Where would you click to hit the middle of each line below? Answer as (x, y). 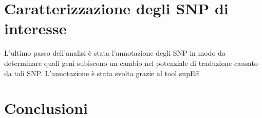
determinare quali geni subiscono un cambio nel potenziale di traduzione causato (131, 63)
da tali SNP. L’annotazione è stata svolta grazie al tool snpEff (102, 73)
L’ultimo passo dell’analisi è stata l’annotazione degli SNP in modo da (115, 53)
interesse (35, 28)
